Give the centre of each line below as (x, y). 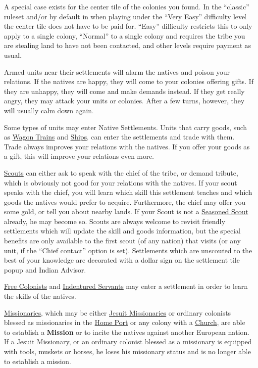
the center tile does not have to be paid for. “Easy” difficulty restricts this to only (128, 26)
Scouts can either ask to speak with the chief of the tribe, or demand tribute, (121, 172)
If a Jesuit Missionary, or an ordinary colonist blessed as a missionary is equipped (128, 342)
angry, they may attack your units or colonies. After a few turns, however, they (124, 101)
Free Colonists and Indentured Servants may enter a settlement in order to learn (126, 286)
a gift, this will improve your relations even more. (79, 156)
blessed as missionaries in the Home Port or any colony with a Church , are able (125, 322)
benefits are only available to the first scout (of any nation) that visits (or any (123, 241)
